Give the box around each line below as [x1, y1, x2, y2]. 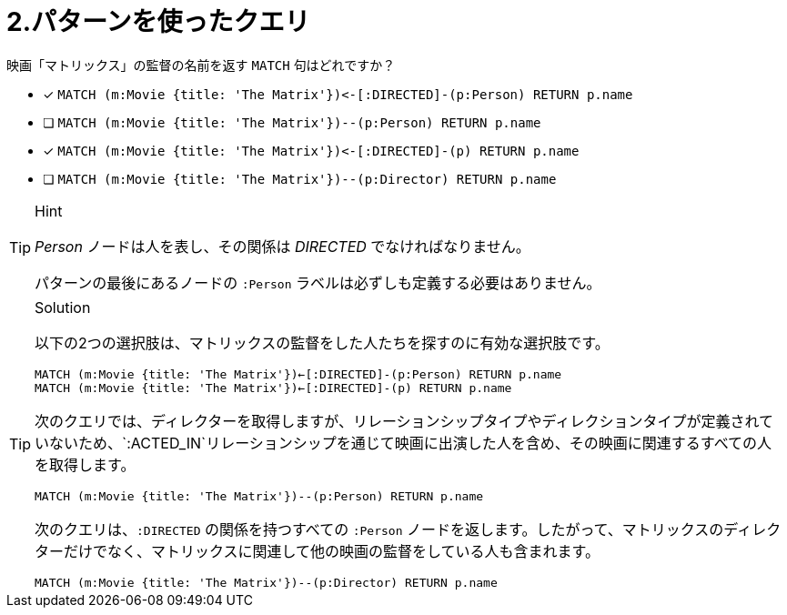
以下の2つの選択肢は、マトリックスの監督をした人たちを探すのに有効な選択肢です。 [35, 333, 610, 352]
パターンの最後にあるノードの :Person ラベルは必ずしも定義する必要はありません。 [35, 273, 601, 292]
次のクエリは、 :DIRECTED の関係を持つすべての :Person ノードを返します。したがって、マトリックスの [35, 519, 724, 539]
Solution [35, 297, 91, 317]
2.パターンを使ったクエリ [6, 6, 310, 37]
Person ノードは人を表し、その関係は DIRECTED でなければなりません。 [35, 237, 530, 256]
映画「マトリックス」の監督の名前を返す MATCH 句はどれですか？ [6, 56, 396, 73]
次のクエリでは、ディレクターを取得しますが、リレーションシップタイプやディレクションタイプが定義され [35, 411, 760, 430]
